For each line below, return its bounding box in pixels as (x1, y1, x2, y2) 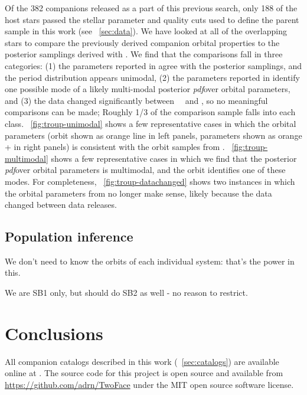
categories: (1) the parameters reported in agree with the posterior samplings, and (5, 59, 302, 71)
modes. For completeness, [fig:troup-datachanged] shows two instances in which (5, 175, 295, 187)
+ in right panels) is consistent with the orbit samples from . (5, 141, 225, 153)
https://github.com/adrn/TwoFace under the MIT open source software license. (5, 378, 294, 390)
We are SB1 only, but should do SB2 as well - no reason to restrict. (5, 286, 248, 299)
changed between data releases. (5, 198, 117, 211)
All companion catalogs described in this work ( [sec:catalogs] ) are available (5, 355, 279, 367)
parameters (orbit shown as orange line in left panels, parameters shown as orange (5, 129, 302, 141)
